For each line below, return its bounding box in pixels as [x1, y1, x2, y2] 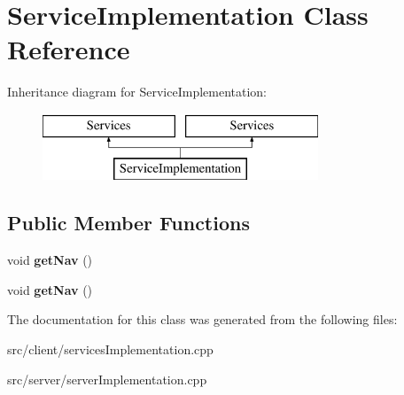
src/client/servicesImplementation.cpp [7, 340, 214, 359]
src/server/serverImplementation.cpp [7, 369, 207, 388]
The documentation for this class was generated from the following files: [7, 310, 398, 329]
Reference [7, 31, 130, 67]
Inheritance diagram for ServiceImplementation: [7, 82, 268, 101]
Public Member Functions [7, 209, 250, 236]
